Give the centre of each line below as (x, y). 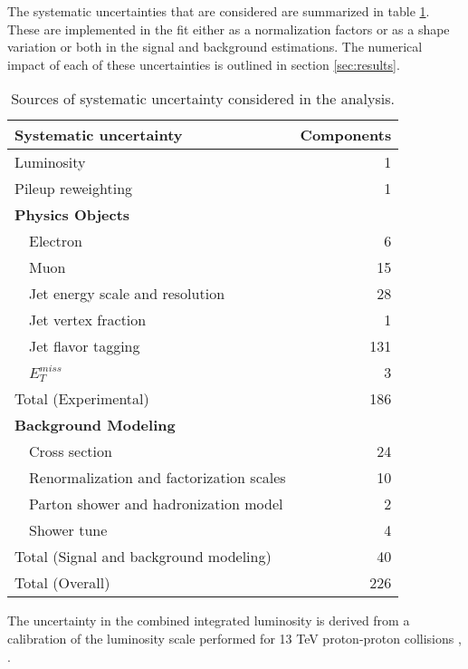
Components (346, 135)
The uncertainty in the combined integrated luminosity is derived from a (209, 621)
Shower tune (68, 530)
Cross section (71, 451)
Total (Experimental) (82, 399)
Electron (56, 241)
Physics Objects (72, 215)
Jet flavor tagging (85, 346)
